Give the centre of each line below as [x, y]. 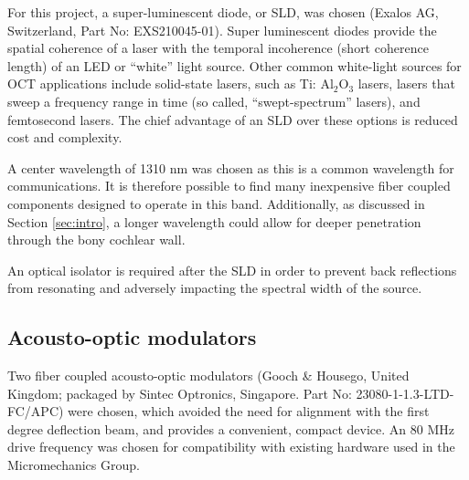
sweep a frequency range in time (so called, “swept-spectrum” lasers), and [214, 101]
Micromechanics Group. [74, 465]
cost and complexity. [65, 137]
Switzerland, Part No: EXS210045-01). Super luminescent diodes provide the [222, 30]
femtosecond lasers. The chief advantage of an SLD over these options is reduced [233, 119]
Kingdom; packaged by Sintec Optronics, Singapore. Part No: [180, 393]
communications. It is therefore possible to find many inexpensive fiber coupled [229, 186]
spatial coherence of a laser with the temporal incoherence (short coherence [218, 48]
